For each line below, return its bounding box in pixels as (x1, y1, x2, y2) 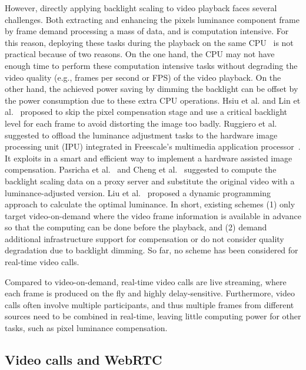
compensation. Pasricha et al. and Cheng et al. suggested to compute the (5, 163, 277, 176)
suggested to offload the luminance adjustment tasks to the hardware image (5, 128, 278, 141)
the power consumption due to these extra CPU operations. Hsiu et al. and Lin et (5, 94, 301, 106)
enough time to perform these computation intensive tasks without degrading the (5, 59, 298, 71)
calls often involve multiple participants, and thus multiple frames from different (5, 298, 294, 310)
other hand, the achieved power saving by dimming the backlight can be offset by (5, 82, 298, 95)
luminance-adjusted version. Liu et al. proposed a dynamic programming (5, 186, 271, 199)
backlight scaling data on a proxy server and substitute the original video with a (5, 174, 295, 187)
